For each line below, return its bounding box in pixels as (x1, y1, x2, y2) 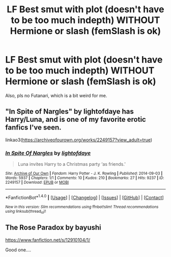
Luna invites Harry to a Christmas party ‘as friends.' (17, 161, 126, 167)
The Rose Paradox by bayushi (5, 223, 102, 232)
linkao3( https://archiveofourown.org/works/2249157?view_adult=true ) (5, 137, 153, 143)
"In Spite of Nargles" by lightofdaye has (5, 107, 134, 116)
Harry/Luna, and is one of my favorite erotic (5, 115, 146, 124)
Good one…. (5, 246, 32, 253)
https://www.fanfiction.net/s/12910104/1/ (5, 237, 91, 243)
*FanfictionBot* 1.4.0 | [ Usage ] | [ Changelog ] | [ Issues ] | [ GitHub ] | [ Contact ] (5, 194, 164, 200)
